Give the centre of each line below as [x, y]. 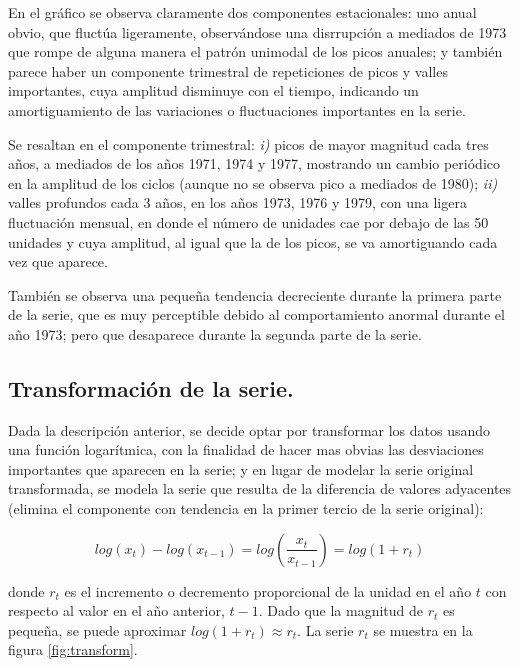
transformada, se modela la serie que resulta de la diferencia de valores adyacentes [260, 488]
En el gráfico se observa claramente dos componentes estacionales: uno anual [242, 12]
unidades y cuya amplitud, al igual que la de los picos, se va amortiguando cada [253, 241]
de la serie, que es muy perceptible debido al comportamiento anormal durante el [256, 314]
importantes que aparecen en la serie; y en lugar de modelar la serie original [241, 468]
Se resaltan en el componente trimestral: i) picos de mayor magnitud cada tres [248, 143]
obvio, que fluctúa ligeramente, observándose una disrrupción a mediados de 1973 [257, 31]
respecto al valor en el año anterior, [116, 610]
